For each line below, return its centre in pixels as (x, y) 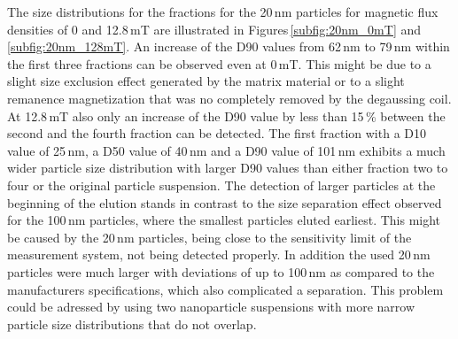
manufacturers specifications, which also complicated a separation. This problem (225, 289)
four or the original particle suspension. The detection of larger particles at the (221, 185)
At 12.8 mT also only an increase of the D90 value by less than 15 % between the (226, 116)
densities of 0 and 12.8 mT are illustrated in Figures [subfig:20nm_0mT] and (214, 29)
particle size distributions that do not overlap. (132, 324)
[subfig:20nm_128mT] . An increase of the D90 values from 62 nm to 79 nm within (229, 46)
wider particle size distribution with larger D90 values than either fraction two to (228, 168)
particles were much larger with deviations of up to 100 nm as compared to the (221, 271)
